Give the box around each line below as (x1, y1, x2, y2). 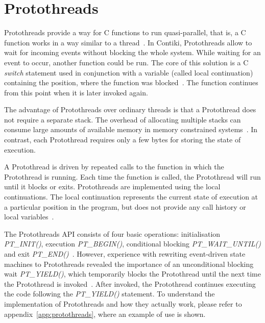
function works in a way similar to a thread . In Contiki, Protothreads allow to (4, 37, 252, 47)
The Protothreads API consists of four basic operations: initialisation (4, 228, 221, 239)
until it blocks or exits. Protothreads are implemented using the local (4, 181, 221, 192)
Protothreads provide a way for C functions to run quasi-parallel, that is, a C (4, 27, 246, 38)
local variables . (4, 211, 54, 222)
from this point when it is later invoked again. (4, 87, 148, 97)
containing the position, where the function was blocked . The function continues (4, 77, 258, 88)
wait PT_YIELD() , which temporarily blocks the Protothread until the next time (4, 268, 261, 279)
